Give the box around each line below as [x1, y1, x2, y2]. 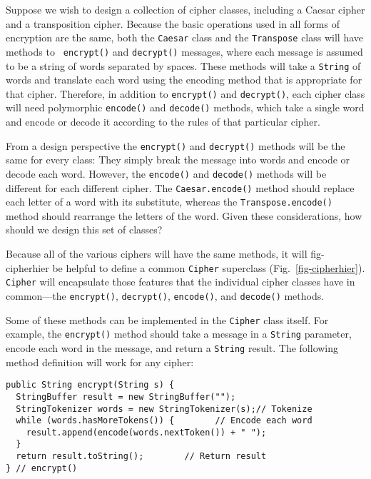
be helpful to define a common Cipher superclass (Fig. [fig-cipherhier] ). [52, 260, 365, 275]
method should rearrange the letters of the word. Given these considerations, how [6, 208, 362, 223]
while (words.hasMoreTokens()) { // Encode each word [16, 415, 312, 426]
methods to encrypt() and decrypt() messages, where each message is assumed [6, 44, 363, 59]
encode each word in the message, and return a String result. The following [6, 340, 339, 355]
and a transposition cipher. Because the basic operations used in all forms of [6, 16, 340, 31]
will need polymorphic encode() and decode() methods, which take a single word [6, 100, 365, 115]
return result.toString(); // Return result [16, 451, 267, 462]
